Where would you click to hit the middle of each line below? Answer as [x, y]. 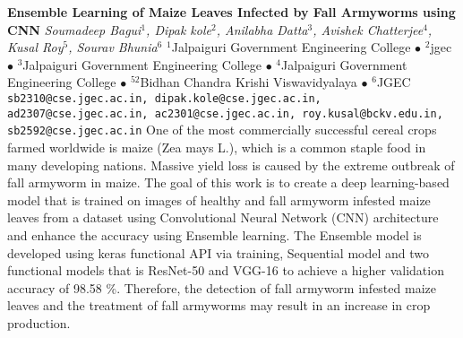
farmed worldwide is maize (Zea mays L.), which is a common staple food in [217, 147]
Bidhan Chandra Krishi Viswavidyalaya [249, 82]
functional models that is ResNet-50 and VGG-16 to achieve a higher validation [226, 270]
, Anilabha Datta [262, 29]
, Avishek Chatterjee [368, 29]
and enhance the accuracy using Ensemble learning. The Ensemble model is [214, 234]
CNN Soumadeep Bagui [74, 29]
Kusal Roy [35, 47]
